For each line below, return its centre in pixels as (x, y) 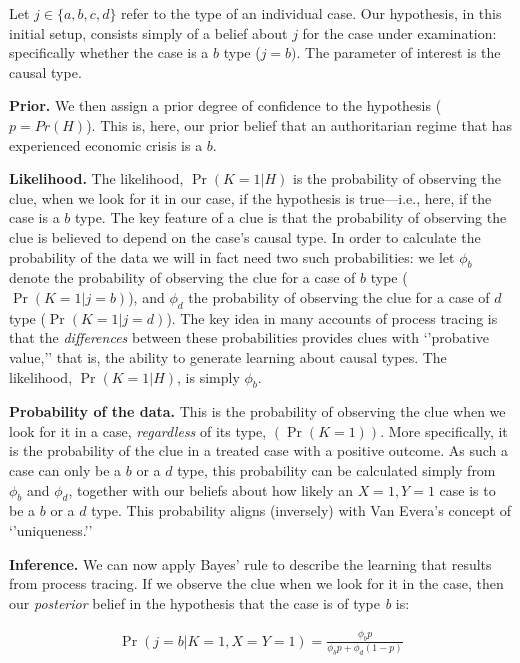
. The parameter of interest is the (398, 52)
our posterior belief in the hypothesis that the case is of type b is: (209, 602)
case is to (467, 489)
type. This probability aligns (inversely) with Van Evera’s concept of (301, 510)
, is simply (208, 376)
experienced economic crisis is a (106, 144)
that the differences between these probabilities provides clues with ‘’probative (249, 337)
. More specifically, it (444, 430)
